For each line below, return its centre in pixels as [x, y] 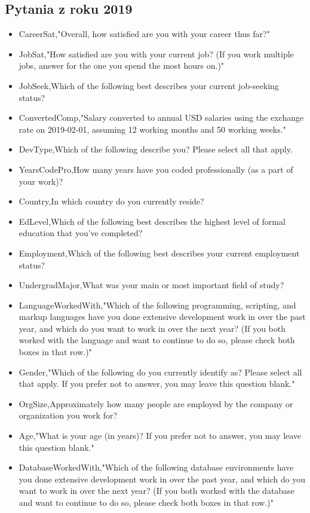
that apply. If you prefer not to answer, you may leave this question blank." [157, 384]
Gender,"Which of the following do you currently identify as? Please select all [160, 372]
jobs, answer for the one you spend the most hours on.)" [122, 65]
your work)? [41, 181]
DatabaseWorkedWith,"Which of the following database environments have [156, 467]
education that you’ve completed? [81, 233]
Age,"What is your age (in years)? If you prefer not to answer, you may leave [160, 436]
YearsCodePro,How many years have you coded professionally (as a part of [156, 169]
